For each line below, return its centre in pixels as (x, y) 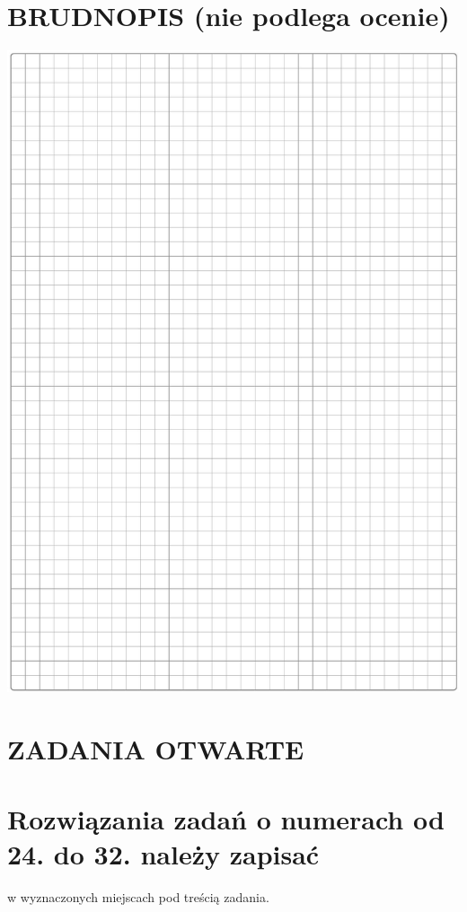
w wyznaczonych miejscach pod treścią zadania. (138, 897)
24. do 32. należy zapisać (163, 854)
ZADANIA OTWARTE (156, 748)
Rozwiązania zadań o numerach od (226, 819)
